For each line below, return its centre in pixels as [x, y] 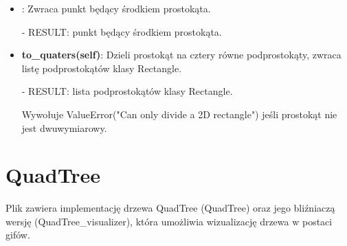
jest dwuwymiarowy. [64, 127]
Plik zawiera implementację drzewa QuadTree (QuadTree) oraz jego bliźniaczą [170, 208]
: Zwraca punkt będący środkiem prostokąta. [116, 8]
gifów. [18, 235]
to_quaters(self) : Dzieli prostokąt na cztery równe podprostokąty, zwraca [181, 55]
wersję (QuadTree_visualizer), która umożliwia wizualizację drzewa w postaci [169, 221]
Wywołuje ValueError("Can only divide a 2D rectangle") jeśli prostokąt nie [179, 114]
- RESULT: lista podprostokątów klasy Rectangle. [127, 91]
